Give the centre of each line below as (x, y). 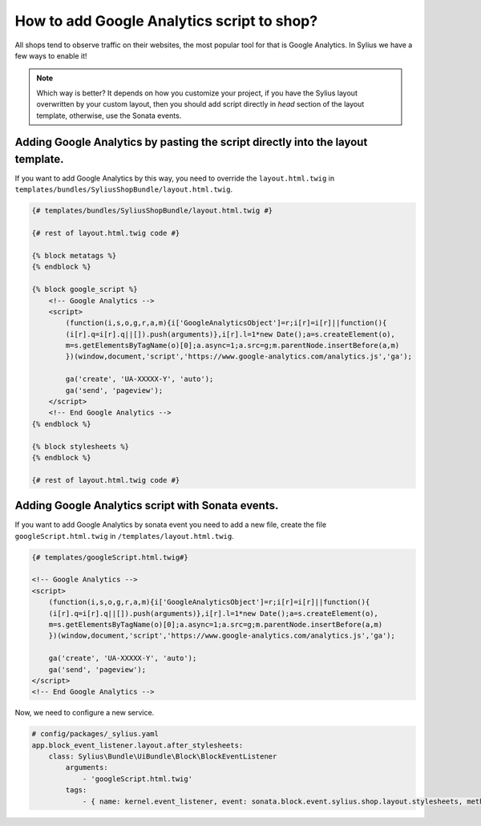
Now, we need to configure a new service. (85, 713)
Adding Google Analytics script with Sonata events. (147, 506)
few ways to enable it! (51, 55)
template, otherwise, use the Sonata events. (109, 115)
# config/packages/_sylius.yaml (95, 734)
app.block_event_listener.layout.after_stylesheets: (137, 745)
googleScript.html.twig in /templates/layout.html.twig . (124, 536)
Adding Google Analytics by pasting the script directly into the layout (191, 142)
